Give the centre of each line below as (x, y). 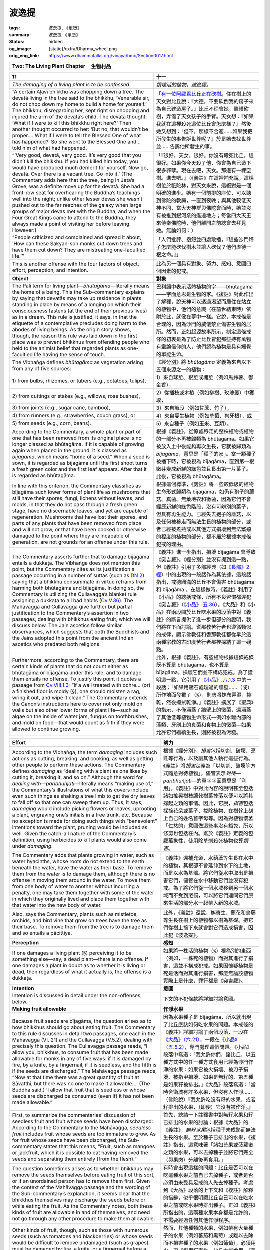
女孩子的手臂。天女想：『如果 (220, 116)
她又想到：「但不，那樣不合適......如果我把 (204, 131)
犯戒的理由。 (171, 544)
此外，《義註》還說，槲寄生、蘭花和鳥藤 (209, 912)
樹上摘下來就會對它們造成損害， (211, 927)
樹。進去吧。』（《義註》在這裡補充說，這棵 (205, 178)
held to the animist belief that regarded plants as (69, 348)
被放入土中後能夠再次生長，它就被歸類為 (204, 446)
